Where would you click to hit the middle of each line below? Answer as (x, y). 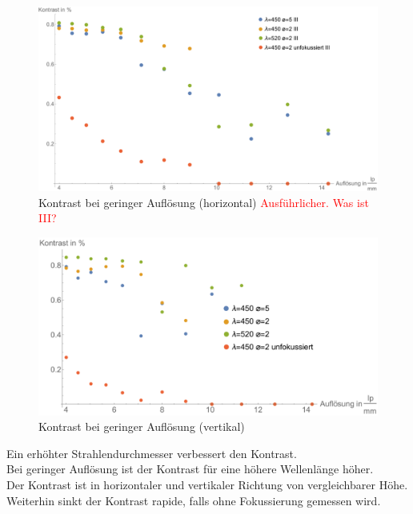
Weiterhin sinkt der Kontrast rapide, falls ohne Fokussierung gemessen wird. (194, 500)
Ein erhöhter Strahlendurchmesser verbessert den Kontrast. (152, 453)
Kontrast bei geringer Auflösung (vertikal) (142, 426)
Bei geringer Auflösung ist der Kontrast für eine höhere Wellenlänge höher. (190, 469)
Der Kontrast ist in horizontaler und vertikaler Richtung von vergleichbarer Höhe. (207, 484)
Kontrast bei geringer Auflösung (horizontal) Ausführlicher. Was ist (204, 202)
